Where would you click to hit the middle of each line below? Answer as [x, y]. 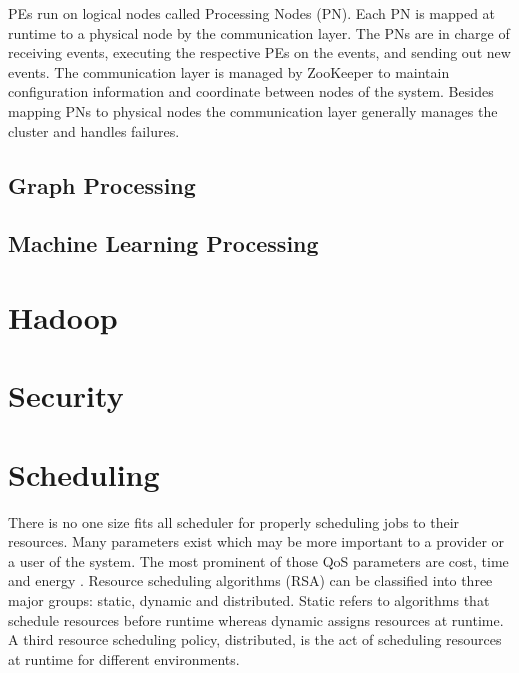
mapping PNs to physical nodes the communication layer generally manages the [253, 110]
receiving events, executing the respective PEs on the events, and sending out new [259, 52]
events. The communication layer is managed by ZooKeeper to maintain [229, 71]
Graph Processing [102, 184]
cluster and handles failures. [94, 130]
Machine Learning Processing [163, 243]
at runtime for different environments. [124, 658]
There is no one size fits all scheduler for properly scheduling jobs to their [234, 521]
